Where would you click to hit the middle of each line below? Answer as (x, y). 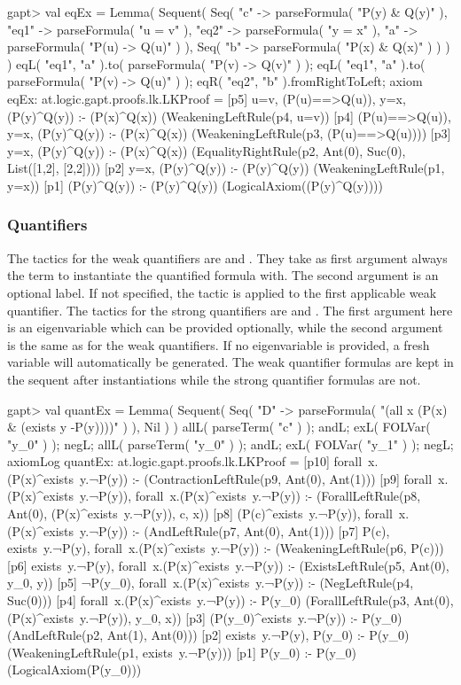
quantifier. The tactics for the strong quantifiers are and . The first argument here (230, 310)
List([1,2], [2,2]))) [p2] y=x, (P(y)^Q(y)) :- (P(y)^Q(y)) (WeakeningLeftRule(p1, (226, 168)
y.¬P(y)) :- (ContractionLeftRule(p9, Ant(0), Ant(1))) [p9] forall (256, 478)
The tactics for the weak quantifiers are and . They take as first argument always (227, 257)
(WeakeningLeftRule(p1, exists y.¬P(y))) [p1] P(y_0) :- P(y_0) (182, 652)
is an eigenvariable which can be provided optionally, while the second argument (225, 327)
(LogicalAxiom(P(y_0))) (74, 669)
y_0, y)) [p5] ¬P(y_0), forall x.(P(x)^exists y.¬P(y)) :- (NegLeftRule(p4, (211, 583)
